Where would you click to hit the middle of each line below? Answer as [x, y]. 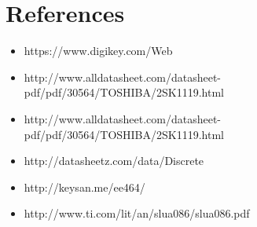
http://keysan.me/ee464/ [84, 187]
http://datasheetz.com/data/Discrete [114, 161]
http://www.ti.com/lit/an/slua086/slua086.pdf [137, 213]
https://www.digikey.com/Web [98, 51]
